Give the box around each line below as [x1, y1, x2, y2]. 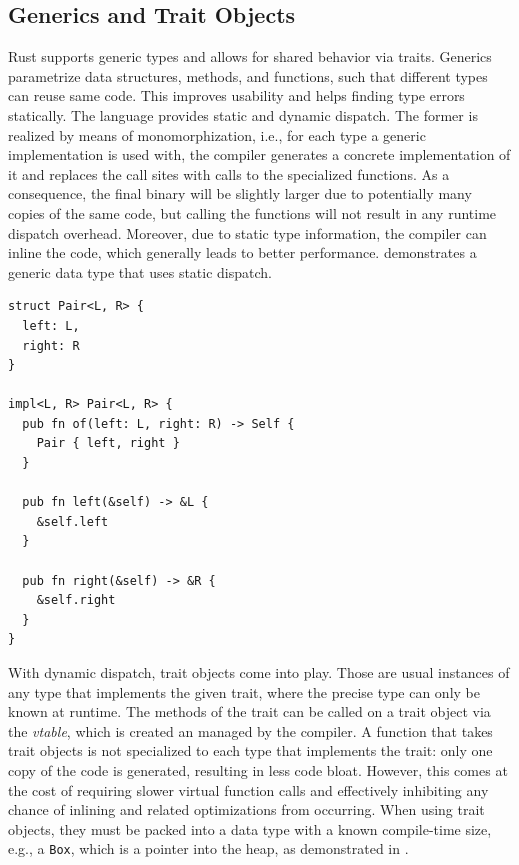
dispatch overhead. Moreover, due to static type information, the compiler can [8, 222, 487, 243]
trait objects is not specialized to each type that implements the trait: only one [8, 740, 493, 761]
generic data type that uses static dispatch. [8, 261, 272, 282]
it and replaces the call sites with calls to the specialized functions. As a [8, 163, 450, 184]
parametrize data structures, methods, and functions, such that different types [8, 65, 488, 86]
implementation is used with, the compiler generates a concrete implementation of [8, 144, 511, 165]
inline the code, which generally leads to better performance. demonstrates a [8, 242, 477, 263]
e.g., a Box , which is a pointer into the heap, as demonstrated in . [8, 838, 409, 859]
